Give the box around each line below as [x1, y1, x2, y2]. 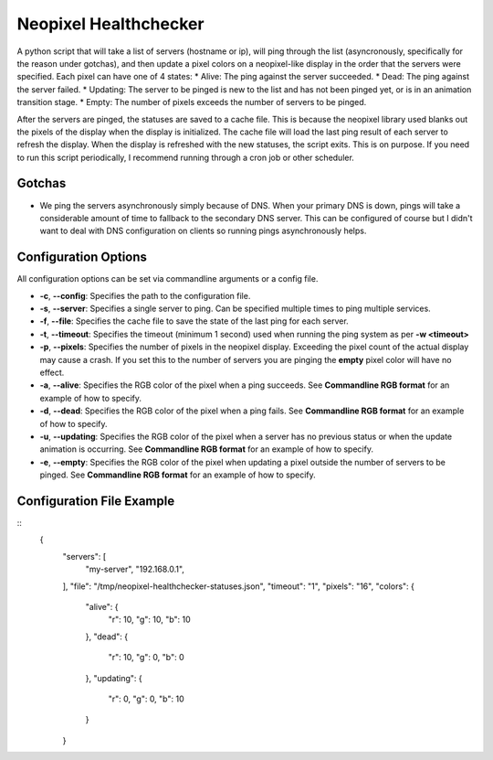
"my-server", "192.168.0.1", [85, 563, 184, 575]
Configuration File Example [16, 493, 175, 508]
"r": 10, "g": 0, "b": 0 [108, 652, 184, 663]
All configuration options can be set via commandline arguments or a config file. [16, 273, 319, 284]
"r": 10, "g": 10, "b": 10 [108, 614, 191, 626]
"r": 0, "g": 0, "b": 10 [108, 693, 184, 704]
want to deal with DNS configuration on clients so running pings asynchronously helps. [39, 225, 367, 237]
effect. [39, 367, 65, 378]
